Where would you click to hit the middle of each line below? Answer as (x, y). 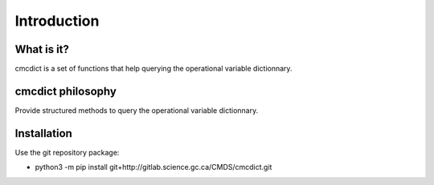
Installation (43, 133)
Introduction (57, 21)
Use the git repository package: (67, 152)
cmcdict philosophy (66, 91)
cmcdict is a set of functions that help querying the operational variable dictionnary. (154, 69)
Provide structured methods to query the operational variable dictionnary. (137, 110)
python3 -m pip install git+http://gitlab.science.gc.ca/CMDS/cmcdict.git (154, 167)
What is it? (42, 49)
